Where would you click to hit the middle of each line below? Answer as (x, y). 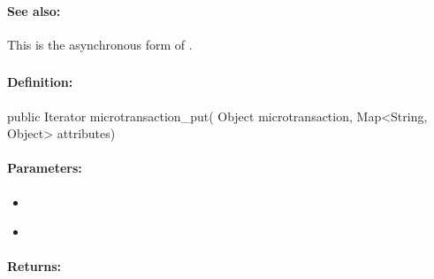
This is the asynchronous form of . (100, 44)
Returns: (34, 266)
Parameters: (45, 168)
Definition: (40, 82)
